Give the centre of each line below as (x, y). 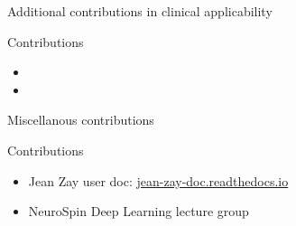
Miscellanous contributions (81, 120)
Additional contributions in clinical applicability (140, 11)
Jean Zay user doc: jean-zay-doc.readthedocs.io (158, 180)
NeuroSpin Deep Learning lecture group (139, 211)
